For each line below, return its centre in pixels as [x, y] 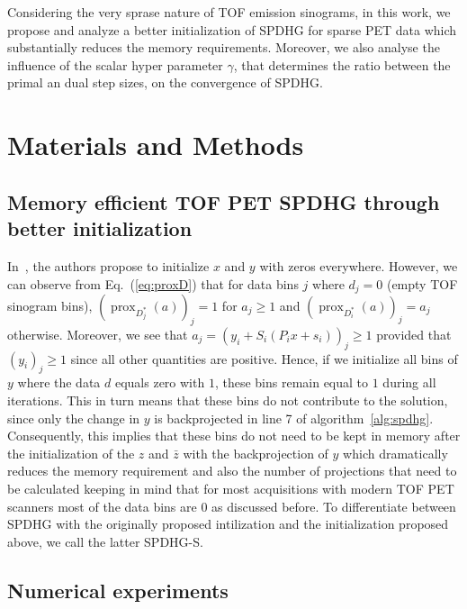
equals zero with [160, 382]
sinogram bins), [50, 305]
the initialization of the [71, 453]
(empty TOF [422, 283]
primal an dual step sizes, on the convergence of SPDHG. [165, 82]
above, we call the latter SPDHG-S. [105, 541]
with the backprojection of [256, 453]
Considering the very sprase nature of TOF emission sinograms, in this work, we [229, 12]
